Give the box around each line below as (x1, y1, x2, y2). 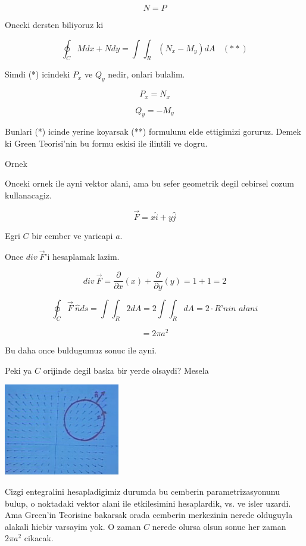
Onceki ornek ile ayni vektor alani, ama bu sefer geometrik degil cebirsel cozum (5, 177, 295, 190)
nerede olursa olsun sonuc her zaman (152, 520, 286, 532)
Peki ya (5, 364, 32, 376)
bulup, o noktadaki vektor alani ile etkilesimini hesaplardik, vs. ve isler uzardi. (5, 497, 291, 509)
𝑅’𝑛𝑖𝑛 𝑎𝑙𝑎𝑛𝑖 (214, 305, 258, 314)
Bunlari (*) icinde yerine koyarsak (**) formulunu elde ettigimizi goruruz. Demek (5, 125, 301, 138)
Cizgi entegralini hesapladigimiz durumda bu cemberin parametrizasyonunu (5, 485, 280, 497)
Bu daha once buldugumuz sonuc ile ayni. (5, 343, 157, 356)
